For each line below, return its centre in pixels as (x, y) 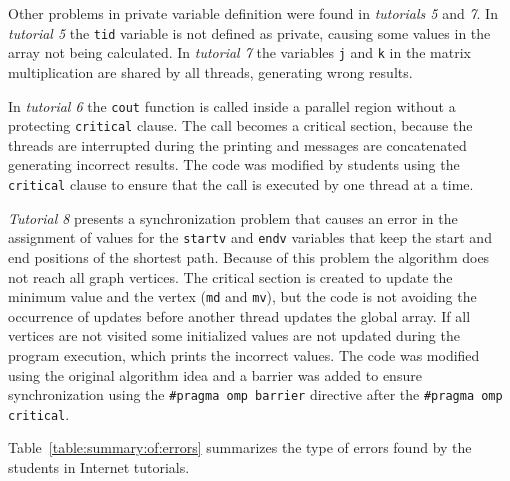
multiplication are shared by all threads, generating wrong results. (210, 71)
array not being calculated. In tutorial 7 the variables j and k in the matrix (239, 52)
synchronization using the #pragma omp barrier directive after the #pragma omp (255, 394)
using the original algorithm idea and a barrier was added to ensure (215, 374)
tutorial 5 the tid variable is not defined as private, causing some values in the (249, 32)
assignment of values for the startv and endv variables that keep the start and (250, 237)
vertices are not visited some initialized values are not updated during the (234, 335)
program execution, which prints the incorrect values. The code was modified (244, 354)
